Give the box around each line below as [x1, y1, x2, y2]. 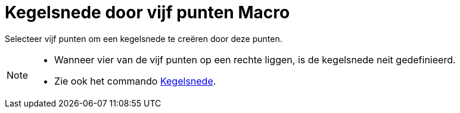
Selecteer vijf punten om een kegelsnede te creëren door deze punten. [5, 33, 282, 44]
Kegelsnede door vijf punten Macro [5, 2, 290, 22]
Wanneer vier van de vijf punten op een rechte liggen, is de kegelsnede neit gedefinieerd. [54, 53, 456, 66]
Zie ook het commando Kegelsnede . [54, 75, 216, 87]
